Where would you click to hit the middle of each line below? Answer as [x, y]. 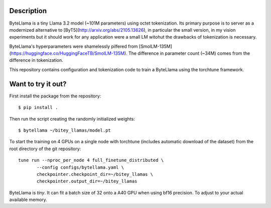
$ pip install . [38, 108]
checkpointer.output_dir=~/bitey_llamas [87, 181]
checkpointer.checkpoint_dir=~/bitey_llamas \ [95, 174]
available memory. [28, 200]
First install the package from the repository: [55, 96]
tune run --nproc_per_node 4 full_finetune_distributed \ [91, 160]
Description [28, 11]
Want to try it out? [38, 84]
